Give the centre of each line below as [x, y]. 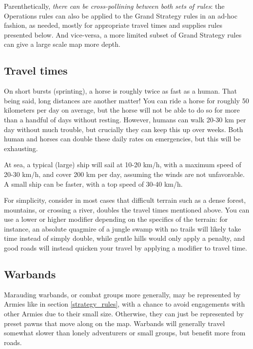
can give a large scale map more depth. [62, 44]
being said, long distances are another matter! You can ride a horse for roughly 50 [126, 100]
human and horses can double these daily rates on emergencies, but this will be [122, 139]
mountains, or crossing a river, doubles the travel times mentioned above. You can [127, 209]
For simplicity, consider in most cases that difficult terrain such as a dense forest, [125, 200]
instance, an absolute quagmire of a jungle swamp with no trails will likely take [123, 228]
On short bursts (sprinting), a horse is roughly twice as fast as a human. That [121, 91]
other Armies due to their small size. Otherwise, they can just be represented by [124, 314]
